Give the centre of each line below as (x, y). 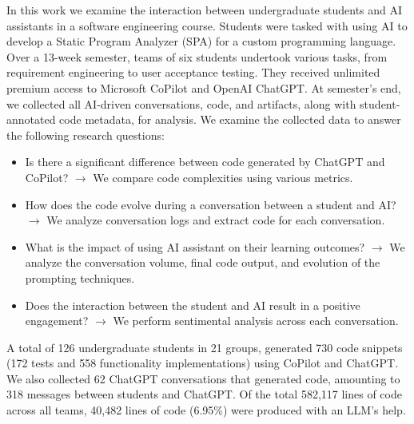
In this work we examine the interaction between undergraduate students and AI (205, 10)
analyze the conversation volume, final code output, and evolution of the (203, 262)
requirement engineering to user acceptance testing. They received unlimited (193, 72)
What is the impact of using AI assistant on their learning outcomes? (195, 246)
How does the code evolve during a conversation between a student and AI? (211, 204)
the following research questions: (86, 135)
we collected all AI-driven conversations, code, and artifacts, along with (181, 103)
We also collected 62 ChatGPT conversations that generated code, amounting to (203, 378)
